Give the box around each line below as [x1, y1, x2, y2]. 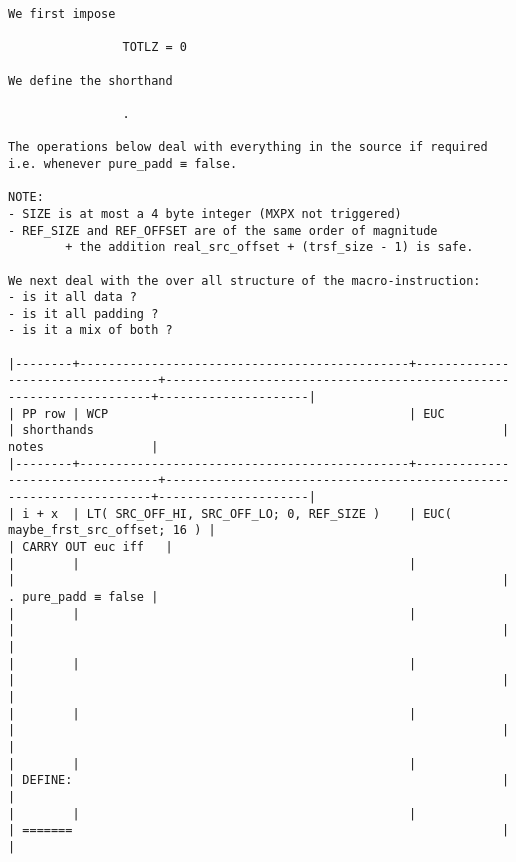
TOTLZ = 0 [122, 40, 187, 55]
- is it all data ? [8, 290, 137, 305]
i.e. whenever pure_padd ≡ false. [8, 156, 238, 171]
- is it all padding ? [8, 306, 159, 321]
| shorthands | [8, 423, 510, 438]
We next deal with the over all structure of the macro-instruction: [8, 273, 481, 288]
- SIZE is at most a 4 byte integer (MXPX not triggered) [8, 206, 402, 221]
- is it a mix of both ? [8, 323, 173, 338]
